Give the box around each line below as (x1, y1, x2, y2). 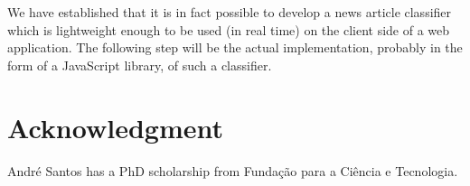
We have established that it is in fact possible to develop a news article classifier (7, 3, 452, 21)
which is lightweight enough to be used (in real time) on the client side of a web (7, 20, 450, 39)
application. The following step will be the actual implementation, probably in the (7, 38, 463, 57)
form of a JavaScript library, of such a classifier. (7, 55, 272, 74)
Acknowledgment (7, 108, 223, 145)
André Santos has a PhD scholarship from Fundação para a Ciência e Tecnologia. (7, 161, 458, 180)
